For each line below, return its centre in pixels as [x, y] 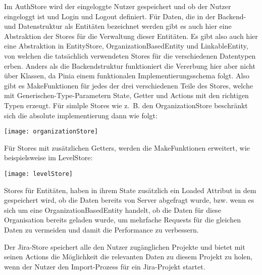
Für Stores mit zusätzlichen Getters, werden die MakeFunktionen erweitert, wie [127, 147]
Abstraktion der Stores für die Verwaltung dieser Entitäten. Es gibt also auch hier [131, 36]
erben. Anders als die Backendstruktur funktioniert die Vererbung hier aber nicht [130, 65]
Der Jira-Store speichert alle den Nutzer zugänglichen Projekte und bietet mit [125, 246]
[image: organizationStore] [51, 132]
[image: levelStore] [39, 174]
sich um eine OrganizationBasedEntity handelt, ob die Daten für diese [113, 210]
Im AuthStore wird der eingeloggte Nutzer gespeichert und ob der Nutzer [118, 6]
